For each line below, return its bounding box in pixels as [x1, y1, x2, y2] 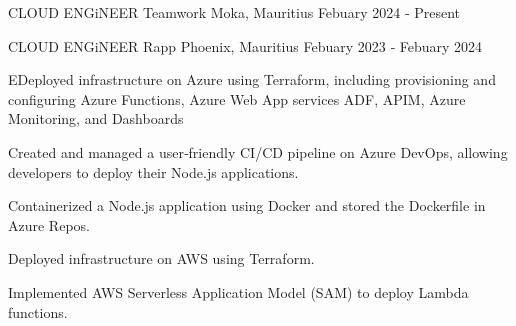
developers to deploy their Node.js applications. [8, 161, 299, 182]
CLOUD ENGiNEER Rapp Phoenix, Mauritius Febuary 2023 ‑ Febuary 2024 [8, 35, 483, 56]
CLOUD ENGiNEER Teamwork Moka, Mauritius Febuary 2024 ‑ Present [8, 2, 460, 22]
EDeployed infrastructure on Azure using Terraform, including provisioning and [8, 69, 496, 90]
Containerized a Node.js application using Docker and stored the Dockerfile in [8, 195, 486, 216]
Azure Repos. [8, 214, 90, 235]
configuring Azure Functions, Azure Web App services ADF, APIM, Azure [8, 88, 466, 109]
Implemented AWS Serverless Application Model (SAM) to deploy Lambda [8, 281, 469, 302]
